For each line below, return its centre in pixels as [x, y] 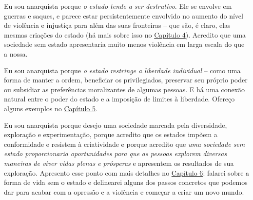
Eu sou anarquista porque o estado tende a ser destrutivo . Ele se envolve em [118, 6]
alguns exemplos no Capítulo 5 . [51, 108]
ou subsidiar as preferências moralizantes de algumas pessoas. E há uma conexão [125, 89]
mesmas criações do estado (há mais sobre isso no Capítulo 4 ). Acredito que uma [125, 34]
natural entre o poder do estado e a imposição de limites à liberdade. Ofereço [119, 99]
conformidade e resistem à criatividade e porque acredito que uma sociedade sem [125, 144]
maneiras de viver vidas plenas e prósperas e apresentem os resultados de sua [119, 163]
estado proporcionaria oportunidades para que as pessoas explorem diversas [116, 153]
